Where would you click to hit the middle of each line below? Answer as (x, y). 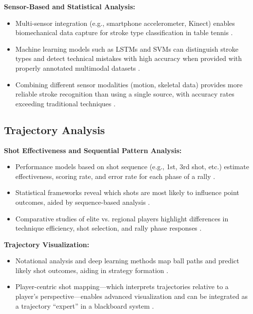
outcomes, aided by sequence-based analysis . (83, 202)
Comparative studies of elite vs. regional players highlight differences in (122, 218)
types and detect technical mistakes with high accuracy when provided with (129, 58)
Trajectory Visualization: (47, 244)
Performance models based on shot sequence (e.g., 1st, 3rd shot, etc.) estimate (132, 167)
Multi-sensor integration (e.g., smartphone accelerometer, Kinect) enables (125, 23)
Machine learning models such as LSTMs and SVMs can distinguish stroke (127, 49)
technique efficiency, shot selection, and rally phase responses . (108, 228)
